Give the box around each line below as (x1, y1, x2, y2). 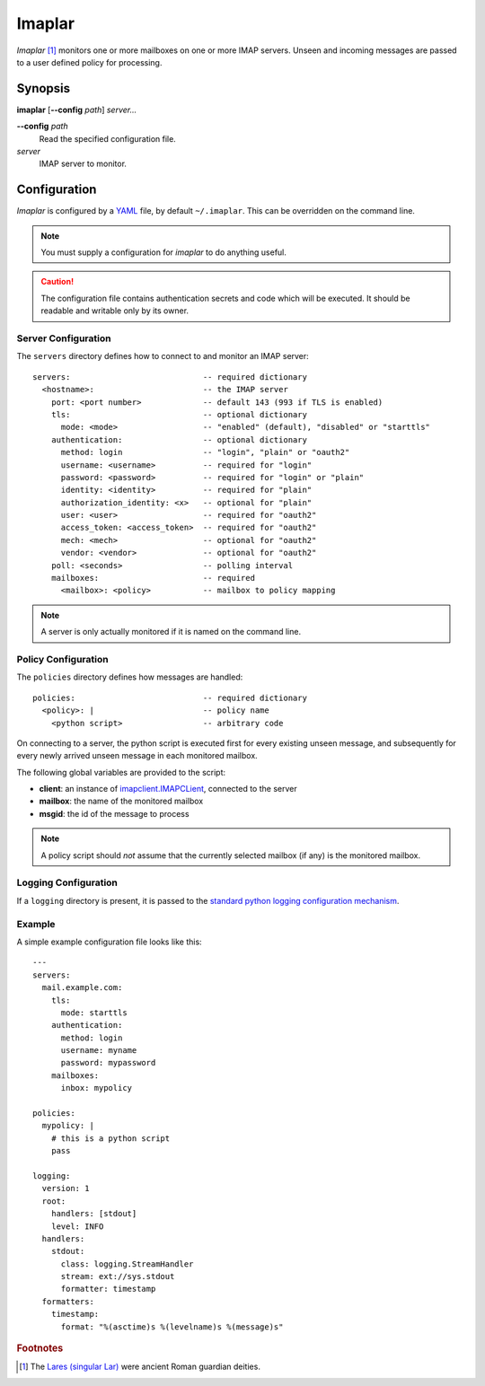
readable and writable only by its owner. (40, 305, 189, 316)
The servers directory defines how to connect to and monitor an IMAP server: (16, 351, 309, 362)
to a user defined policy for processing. (16, 57, 163, 67)
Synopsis (16, 81, 71, 96)
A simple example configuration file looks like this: (16, 936, 202, 947)
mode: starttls (60, 1007, 128, 1018)
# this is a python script (50, 1133, 171, 1144)
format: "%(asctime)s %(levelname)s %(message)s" (60, 1321, 284, 1332)
